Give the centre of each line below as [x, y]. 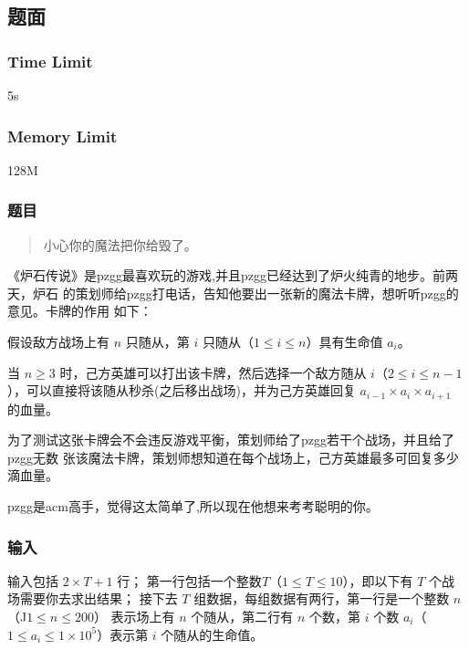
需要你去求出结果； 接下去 [99, 598]
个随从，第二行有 [242, 617]
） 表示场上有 [134, 617]
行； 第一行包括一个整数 [189, 580]
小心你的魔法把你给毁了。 [120, 244]
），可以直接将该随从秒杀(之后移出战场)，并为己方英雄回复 [182, 390]
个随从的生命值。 [212, 634]
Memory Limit [63, 136]
